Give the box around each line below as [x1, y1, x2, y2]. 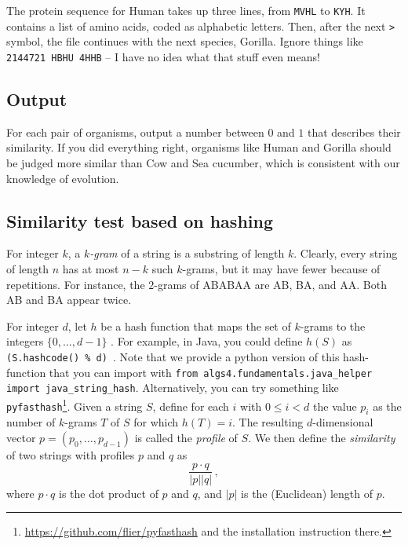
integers [6, 333, 44, 349]
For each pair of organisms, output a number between [6, 123, 264, 140]
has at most [62, 260, 119, 276]
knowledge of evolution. [6, 170, 119, 186]
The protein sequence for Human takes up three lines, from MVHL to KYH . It [6, 2, 366, 18]
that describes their [307, 123, 401, 140]
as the [373, 397, 402, 414]
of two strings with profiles [6, 446, 135, 463]
